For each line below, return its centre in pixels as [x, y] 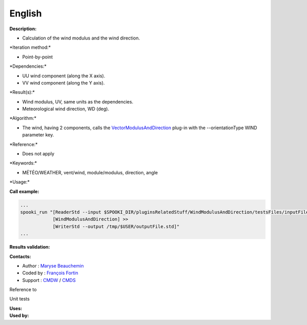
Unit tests [20, 299]
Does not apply [38, 154]
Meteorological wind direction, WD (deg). [66, 109]
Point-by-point [38, 57]
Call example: [24, 191]
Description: [23, 29]
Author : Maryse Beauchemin [53, 266]
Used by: [19, 316]
